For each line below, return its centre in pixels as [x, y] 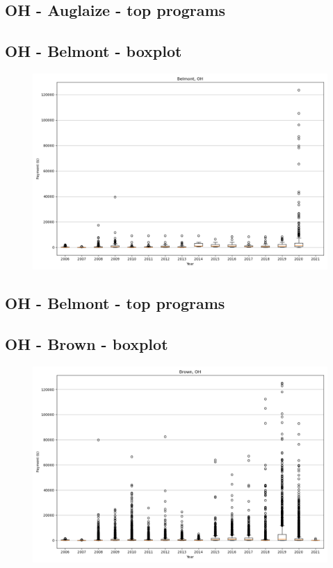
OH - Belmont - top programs [115, 303]
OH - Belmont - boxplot [94, 51]
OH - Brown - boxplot [87, 344]
